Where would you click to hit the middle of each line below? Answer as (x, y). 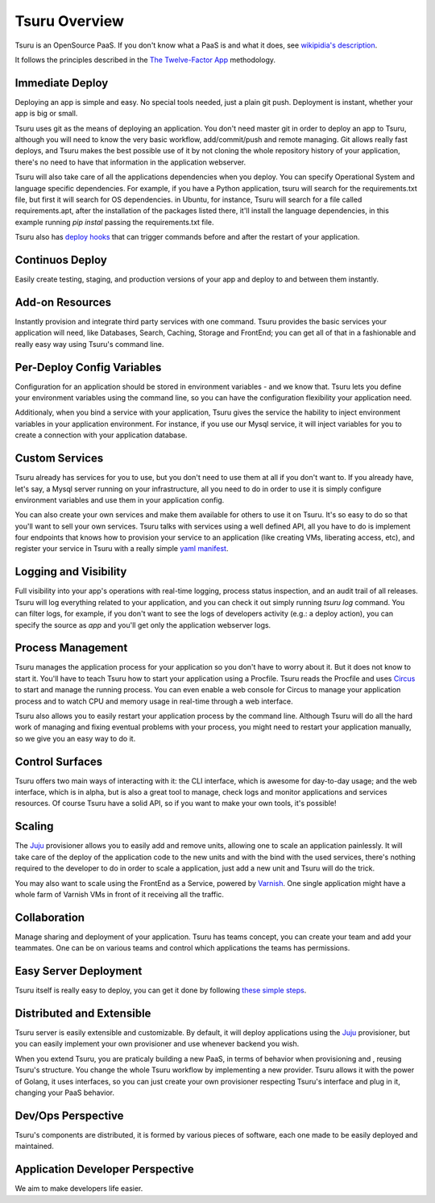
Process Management (71, 648)
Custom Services (59, 459)
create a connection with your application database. (101, 435)
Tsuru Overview (70, 21)
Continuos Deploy (61, 259)
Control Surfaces (59, 761)
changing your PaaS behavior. (64, 1092)
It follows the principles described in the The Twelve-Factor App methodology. (145, 60)
